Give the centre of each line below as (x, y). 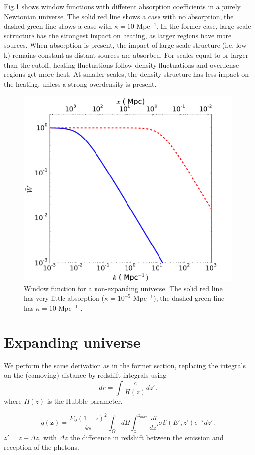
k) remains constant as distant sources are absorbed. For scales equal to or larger (126, 54)
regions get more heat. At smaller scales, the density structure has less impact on (127, 74)
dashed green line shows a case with (58, 26)
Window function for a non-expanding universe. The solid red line (123, 288)
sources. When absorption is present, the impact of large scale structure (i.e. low (125, 45)
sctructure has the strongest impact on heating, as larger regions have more (118, 35)
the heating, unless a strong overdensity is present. (80, 84)
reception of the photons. (42, 447)
